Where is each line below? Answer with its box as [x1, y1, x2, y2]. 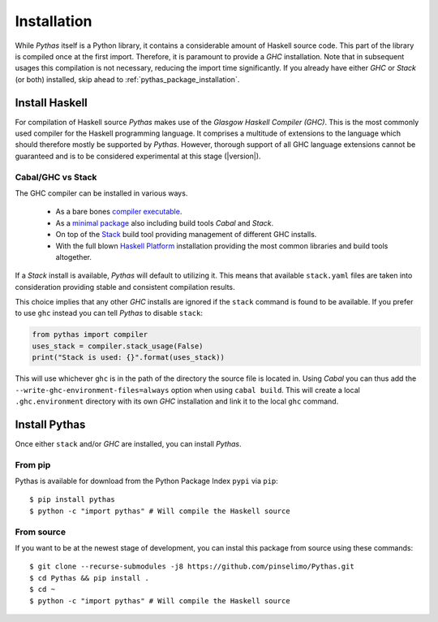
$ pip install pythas [29, 495, 115, 504]
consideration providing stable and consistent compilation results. [15, 282, 235, 292]
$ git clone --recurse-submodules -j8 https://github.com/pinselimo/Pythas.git [29, 562, 354, 572]
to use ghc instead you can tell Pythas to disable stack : [15, 309, 203, 318]
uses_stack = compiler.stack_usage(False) [32, 341, 204, 351]
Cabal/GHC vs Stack [15, 171, 97, 183]
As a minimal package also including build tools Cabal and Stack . [55, 218, 274, 227]
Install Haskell [15, 96, 88, 110]
